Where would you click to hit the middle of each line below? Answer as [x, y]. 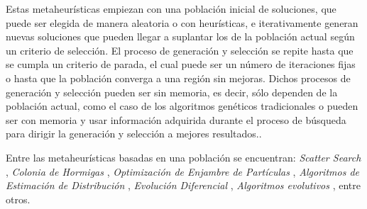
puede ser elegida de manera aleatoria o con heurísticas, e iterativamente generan [182, 22]
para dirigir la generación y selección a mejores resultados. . [134, 134]
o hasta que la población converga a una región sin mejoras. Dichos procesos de [178, 78]
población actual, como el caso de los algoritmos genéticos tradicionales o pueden [182, 106]
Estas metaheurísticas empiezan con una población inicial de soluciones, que [171, 9]
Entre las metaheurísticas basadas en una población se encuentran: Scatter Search [183, 157]
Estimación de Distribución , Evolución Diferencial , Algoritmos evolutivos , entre [183, 185]
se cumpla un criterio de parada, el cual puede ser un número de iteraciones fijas [181, 64]
